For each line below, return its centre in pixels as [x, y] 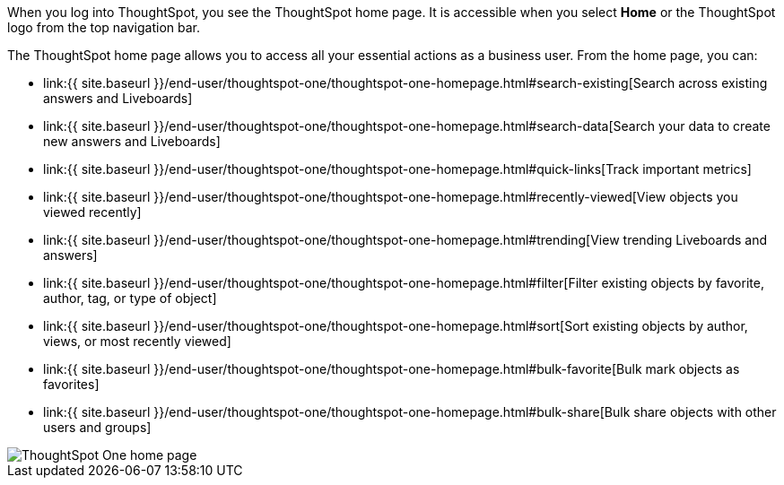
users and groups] [97, 427]
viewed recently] [92, 212]
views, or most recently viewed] [137, 341]
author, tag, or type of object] [130, 298]
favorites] [71, 384]
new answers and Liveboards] [132, 141]
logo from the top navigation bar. [104, 27]
